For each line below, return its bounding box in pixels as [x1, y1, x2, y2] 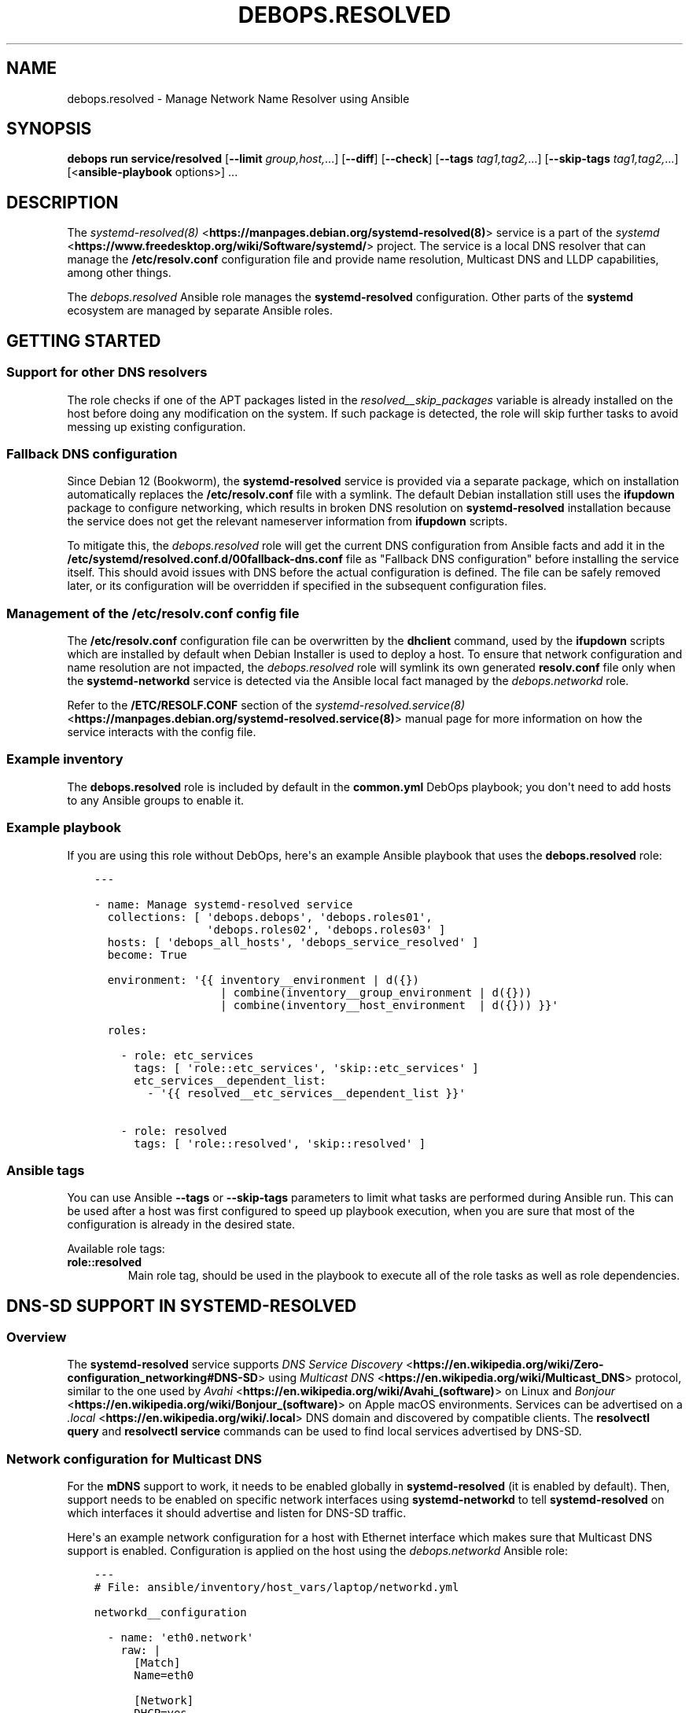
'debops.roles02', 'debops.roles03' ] [207, 923, 446, 936]
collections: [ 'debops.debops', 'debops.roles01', [107, 910, 433, 923]
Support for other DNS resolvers [6, 364, 208, 381]
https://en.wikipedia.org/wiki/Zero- [413, 1358, 604, 1372]
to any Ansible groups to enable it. [67, 793, 245, 807]
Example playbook [6, 820, 121, 836]
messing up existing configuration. [67, 419, 246, 433]
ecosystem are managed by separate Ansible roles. [67, 304, 333, 318]
